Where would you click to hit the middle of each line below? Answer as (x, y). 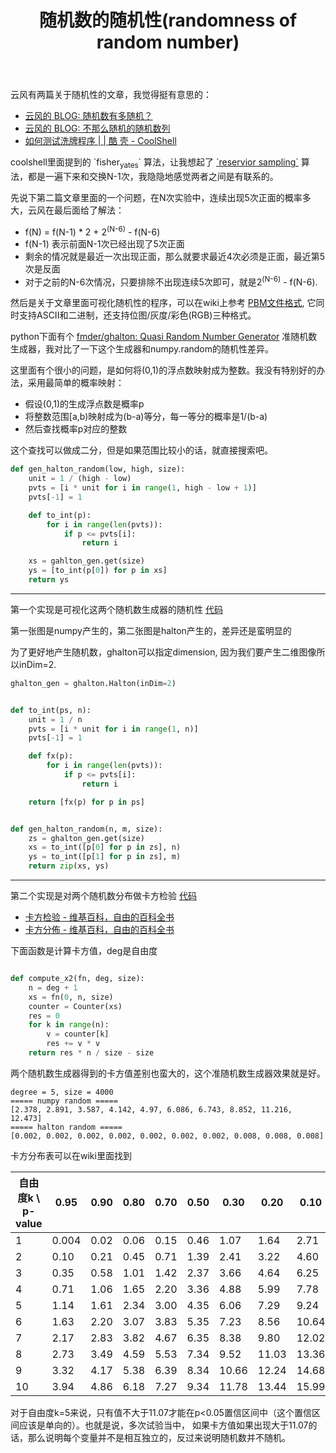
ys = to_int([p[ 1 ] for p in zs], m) (105, 857)
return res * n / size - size (91, 1053)
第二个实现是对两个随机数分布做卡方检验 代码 (103, 896)
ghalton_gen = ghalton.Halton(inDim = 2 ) (93, 683)
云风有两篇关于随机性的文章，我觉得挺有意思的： (111, 95)
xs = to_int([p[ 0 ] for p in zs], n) (105, 847)
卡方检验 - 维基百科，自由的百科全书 (99, 917)
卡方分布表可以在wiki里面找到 (71, 1155)
